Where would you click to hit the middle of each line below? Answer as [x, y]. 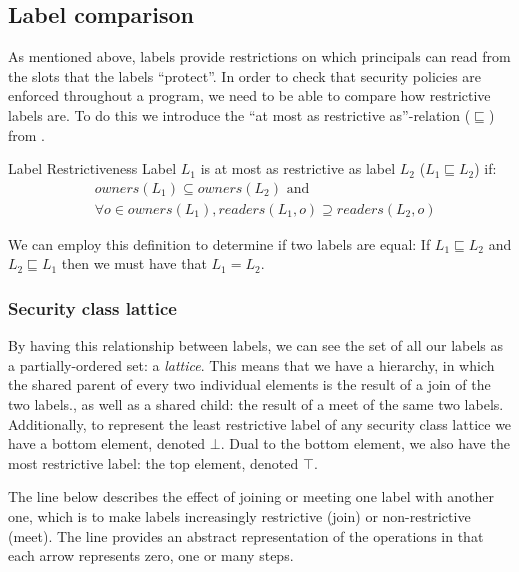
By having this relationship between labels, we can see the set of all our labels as [256, 345]
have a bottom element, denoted [107, 443]
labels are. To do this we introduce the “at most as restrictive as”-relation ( [239, 114]
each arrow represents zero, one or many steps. [151, 555]
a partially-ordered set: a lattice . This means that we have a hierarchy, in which [251, 364]
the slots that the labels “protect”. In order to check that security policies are [245, 75]
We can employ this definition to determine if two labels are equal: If [219, 243]
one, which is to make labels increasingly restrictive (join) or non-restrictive [239, 515]
